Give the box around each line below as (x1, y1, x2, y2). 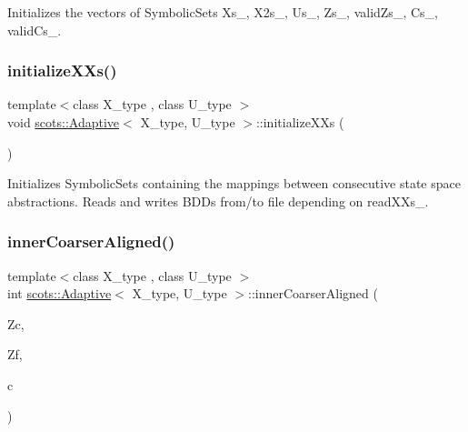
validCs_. (7, 20, 62, 39)
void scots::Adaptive (7, 113, 120, 131)
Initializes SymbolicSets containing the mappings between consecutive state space (7, 174, 461, 193)
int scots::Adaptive (7, 284, 112, 303)
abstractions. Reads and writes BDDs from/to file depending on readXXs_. (7, 191, 429, 210)
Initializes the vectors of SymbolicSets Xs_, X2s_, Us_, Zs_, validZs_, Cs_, (7, 3, 438, 21)
